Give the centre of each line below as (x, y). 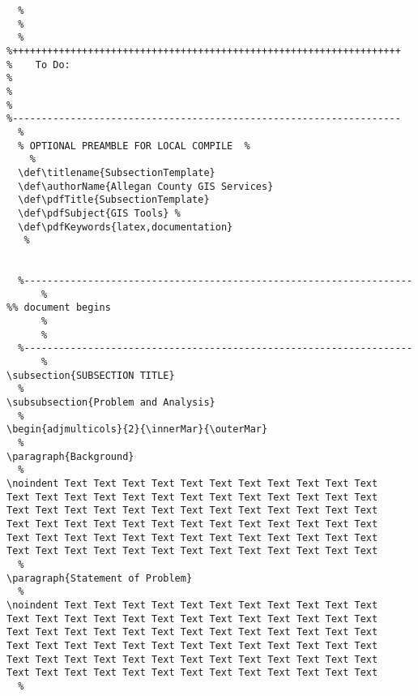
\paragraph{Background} (70, 456)
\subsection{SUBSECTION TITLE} (91, 375)
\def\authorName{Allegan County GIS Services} (146, 186)
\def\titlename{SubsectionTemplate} (117, 172)
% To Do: (38, 64)
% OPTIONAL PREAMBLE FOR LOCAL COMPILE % (134, 146)
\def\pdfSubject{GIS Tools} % (99, 213)
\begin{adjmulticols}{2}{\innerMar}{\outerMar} (137, 430)
